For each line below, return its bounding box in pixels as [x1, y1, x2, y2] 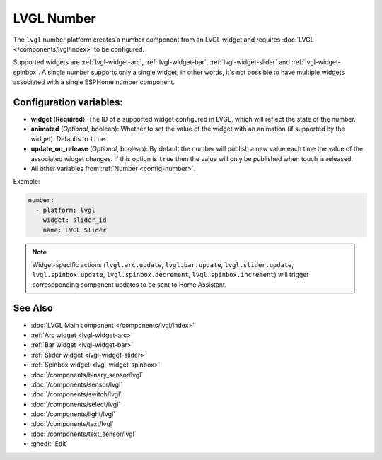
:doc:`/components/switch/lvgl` [30, 390, 122, 399]
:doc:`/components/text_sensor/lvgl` [30, 430, 137, 438]
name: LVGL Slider [42, 226, 107, 234]
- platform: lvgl [35, 206, 95, 214]
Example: [13, 177, 40, 186]
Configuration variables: [13, 96, 124, 108]
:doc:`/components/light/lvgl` [30, 410, 116, 418]
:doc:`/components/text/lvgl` [30, 420, 115, 428]
